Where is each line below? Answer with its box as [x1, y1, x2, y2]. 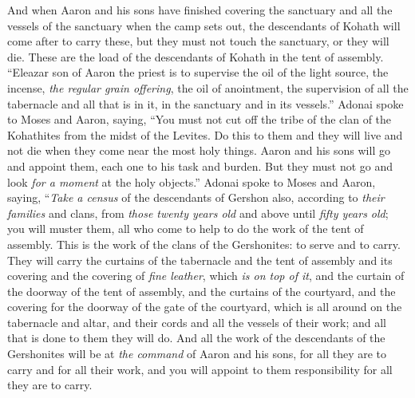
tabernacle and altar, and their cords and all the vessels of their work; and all [7, 313, 387, 330]
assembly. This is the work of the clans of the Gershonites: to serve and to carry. [7, 235, 401, 252]
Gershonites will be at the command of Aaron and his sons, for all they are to [7, 345, 387, 362]
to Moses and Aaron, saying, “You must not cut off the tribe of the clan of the [7, 111, 392, 128]
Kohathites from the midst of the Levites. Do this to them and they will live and [7, 126, 403, 143]
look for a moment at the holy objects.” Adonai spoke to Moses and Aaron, [7, 173, 376, 190]
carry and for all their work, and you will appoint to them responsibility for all [7, 361, 393, 377]
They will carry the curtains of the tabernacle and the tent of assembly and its [7, 251, 393, 268]
